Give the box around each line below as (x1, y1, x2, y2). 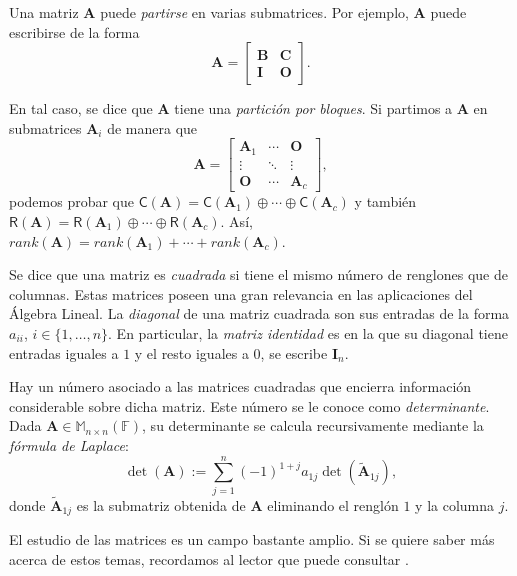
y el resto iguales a (134, 342, 249, 363)
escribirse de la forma (9, 21, 140, 42)
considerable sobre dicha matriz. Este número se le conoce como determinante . (9, 395, 490, 416)
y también (354, 191, 417, 212)
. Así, (220, 210, 253, 231)
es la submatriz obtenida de (76, 494, 246, 515)
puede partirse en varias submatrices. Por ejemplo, (100, 2, 409, 22)
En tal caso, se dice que (9, 98, 153, 119)
